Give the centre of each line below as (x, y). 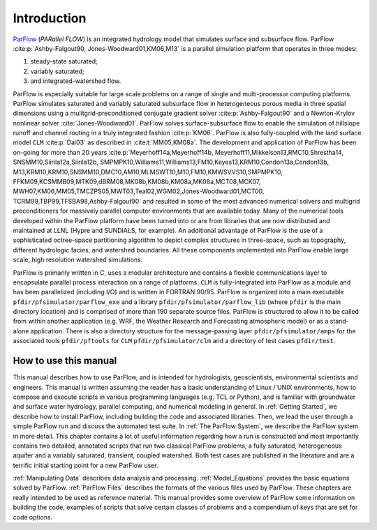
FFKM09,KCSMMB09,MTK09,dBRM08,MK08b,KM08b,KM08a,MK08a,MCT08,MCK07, (137, 182)
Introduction (50, 18)
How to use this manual (65, 361)
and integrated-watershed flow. (76, 81)
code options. (33, 517)
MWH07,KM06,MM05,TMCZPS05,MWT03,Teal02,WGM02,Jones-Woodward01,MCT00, (139, 191)
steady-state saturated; (64, 61)
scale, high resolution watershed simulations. (78, 260)
